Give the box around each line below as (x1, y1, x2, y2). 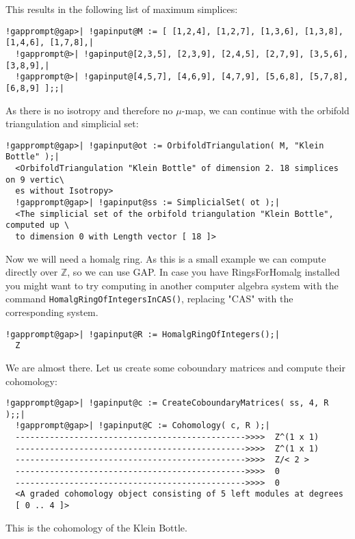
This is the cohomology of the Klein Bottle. (5, 520, 187, 534)
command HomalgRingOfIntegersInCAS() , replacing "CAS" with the (5, 291, 293, 306)
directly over (5, 265, 58, 279)
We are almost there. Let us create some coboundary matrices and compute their (5, 360, 345, 374)
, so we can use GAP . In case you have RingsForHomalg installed (67, 265, 340, 279)
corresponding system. (5, 305, 98, 319)
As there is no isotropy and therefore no (5, 103, 173, 117)
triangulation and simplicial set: (5, 116, 139, 131)
